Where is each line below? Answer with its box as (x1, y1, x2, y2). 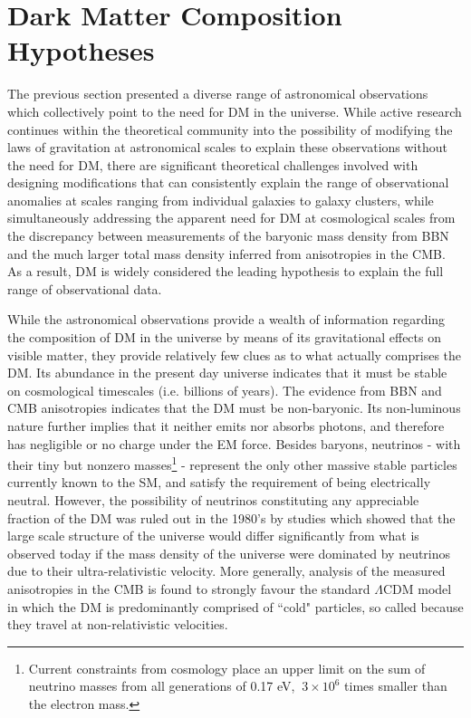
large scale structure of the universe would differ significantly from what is (7, 526, 419, 545)
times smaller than (344, 676, 447, 695)
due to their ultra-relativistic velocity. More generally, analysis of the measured (7, 561, 446, 580)
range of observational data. (7, 279, 162, 298)
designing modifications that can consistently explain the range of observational (7, 173, 449, 192)
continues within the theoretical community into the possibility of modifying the (7, 120, 453, 139)
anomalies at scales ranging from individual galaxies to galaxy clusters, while (7, 190, 434, 209)
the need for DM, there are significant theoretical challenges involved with (7, 155, 418, 174)
